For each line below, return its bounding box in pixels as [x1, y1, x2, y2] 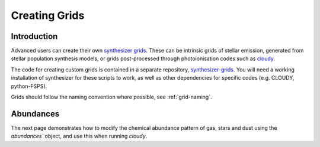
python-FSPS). [11, 83, 47, 90]
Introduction [11, 31, 58, 41]
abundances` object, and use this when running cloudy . [11, 133, 148, 140]
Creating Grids [11, 9, 85, 22]
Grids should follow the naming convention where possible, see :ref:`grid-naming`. [11, 93, 212, 100]
